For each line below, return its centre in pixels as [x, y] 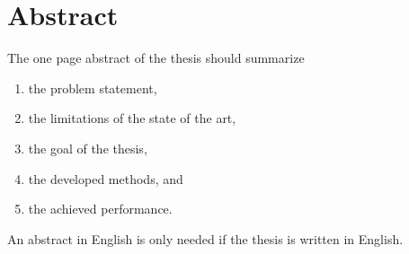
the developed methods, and [106, 178]
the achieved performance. [100, 209]
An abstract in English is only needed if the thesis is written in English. [205, 238]
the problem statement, [93, 88]
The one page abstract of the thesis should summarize [156, 58]
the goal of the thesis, [88, 148]
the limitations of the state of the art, [132, 118]
